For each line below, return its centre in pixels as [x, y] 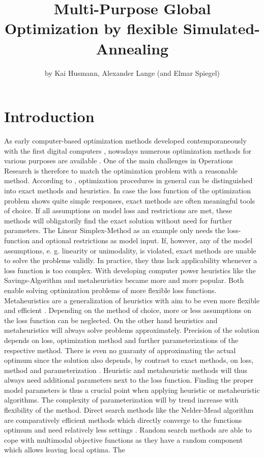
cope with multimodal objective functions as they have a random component [124, 439]
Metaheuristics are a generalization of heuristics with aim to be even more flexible [132, 300]
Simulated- [222, 28]
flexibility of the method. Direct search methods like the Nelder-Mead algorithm [129, 410]
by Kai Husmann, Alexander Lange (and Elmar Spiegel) [132, 73]
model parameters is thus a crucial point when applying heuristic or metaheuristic [132, 390]
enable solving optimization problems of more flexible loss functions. [110, 290]
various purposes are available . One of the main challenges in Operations [119, 161]
